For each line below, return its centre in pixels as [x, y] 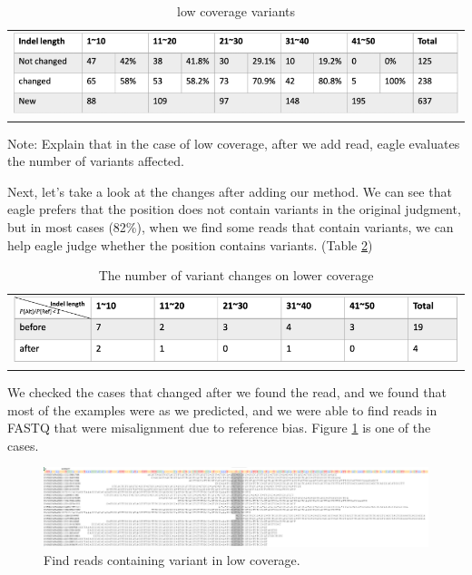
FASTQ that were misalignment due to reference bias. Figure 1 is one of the [219, 428]
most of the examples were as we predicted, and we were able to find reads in [222, 409]
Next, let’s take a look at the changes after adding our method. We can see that [230, 191]
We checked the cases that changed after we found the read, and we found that [227, 392]
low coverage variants [236, 11]
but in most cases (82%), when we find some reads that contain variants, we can [231, 226]
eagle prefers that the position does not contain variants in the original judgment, [234, 209]
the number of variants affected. [96, 161]
